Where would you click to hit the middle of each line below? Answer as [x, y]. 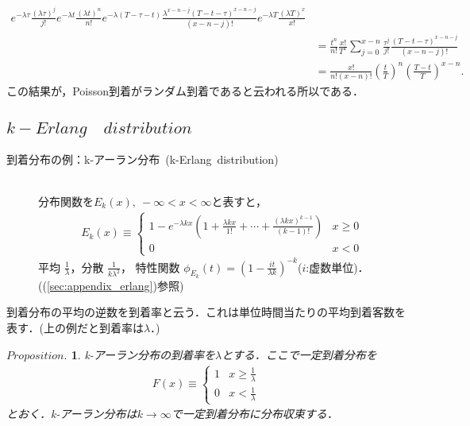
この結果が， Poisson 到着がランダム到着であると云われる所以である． [185, 91]
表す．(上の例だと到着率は [75, 327]
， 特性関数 [150, 267]
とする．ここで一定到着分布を [299, 354]
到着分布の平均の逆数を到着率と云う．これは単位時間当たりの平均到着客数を [206, 312]
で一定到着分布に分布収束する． [254, 414]
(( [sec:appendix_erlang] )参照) [111, 285]
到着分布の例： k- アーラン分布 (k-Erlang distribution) [143, 159]
